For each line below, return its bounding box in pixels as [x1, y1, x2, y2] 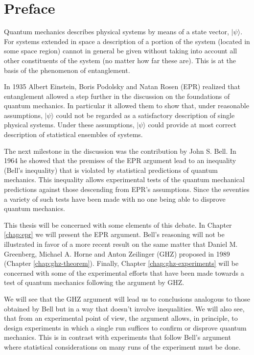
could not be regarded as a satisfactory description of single [56, 110, 235, 120]
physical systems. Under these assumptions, [4, 119, 135, 130]
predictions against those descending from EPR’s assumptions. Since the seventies [4, 184, 250, 194]
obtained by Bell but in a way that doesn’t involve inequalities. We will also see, [4, 303, 245, 313]
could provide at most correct [148, 119, 237, 130]
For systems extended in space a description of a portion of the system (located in [4, 36, 250, 46]
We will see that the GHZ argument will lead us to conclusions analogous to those [4, 293, 251, 304]
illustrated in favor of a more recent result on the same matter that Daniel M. [4, 239, 238, 249]
